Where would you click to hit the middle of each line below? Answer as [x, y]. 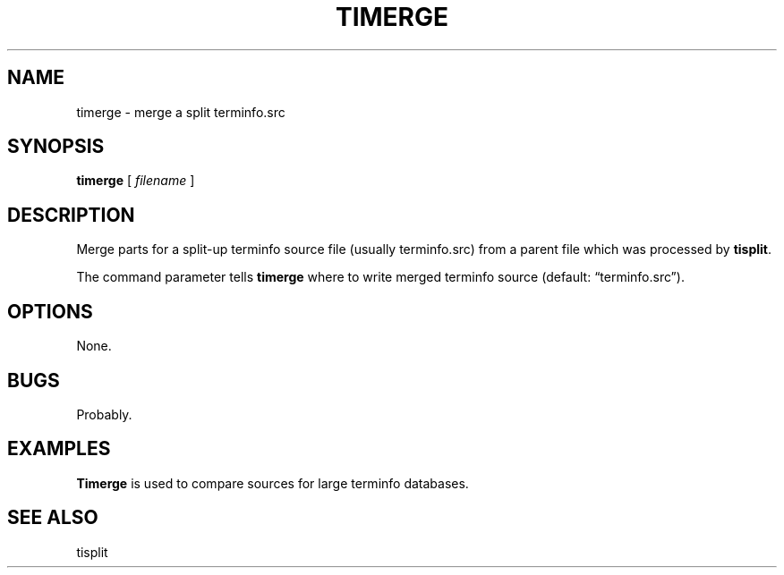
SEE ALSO [53, 518]
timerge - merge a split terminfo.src [181, 112]
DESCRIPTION [71, 215]
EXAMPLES [59, 449]
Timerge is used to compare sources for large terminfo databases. [273, 483]
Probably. [104, 414]
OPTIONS [50, 311]
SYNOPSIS [56, 147]
